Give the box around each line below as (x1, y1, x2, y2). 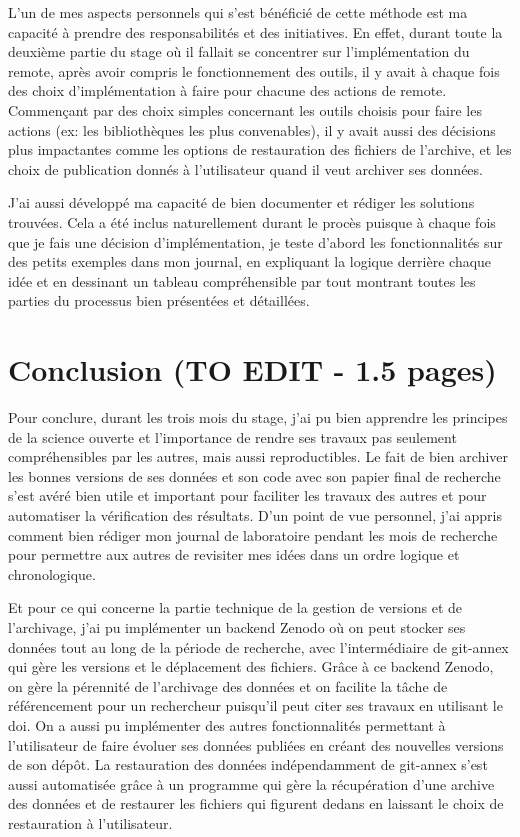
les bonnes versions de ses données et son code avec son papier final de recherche (8, 465, 501, 486)
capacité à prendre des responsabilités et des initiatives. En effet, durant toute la (8, 21, 503, 42)
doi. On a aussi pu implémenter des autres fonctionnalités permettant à (8, 714, 446, 735)
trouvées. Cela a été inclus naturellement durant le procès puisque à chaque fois (8, 211, 496, 232)
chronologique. (8, 563, 96, 584)
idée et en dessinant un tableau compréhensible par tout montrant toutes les (8, 270, 476, 291)
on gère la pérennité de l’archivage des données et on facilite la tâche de (8, 675, 448, 696)
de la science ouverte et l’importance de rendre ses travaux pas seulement (8, 426, 457, 447)
